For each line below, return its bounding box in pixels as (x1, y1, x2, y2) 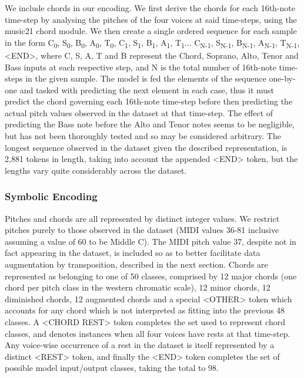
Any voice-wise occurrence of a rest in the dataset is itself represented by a (5, 339, 275, 351)
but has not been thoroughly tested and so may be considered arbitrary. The (5, 130, 281, 142)
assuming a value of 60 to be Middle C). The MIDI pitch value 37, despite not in (5, 235, 296, 247)
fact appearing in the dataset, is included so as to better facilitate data (5, 247, 260, 259)
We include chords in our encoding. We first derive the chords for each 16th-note (5, 2, 295, 14)
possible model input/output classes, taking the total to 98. (5, 362, 219, 374)
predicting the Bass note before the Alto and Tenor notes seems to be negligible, (5, 118, 295, 130)
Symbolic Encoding (5, 189, 98, 204)
